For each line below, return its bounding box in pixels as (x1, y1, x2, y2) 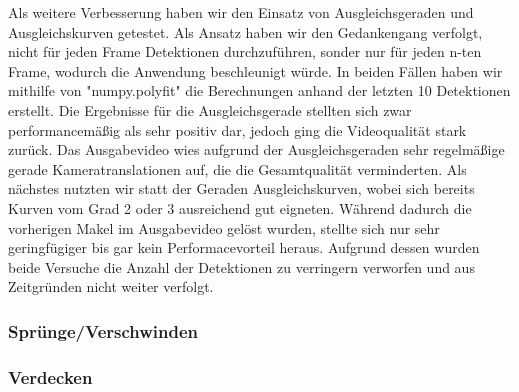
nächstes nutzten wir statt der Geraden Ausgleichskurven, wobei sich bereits (8, 178, 475, 199)
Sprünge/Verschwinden (8, 318, 199, 343)
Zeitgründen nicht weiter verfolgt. (8, 276, 214, 297)
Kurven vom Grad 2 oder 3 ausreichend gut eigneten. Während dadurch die (8, 197, 472, 218)
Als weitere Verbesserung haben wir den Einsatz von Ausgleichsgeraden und (8, 2, 474, 22)
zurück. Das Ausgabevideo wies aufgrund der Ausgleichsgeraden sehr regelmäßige (8, 139, 505, 160)
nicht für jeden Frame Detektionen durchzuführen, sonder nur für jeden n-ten (8, 41, 482, 62)
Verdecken (8, 364, 93, 389)
